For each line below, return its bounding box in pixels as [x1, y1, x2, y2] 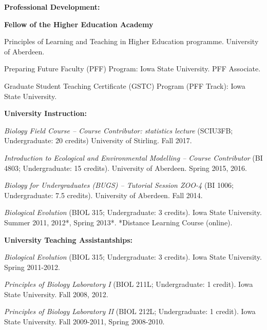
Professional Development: [4, 2, 100, 12]
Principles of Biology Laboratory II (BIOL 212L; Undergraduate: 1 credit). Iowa [4, 306, 256, 317]
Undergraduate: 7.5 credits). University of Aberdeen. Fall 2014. [4, 189, 203, 200]
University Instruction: [4, 108, 87, 119]
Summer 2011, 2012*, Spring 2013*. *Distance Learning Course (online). [4, 217, 233, 227]
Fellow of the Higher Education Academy [4, 18, 154, 29]
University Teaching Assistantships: [4, 234, 132, 245]
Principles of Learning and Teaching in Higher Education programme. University [4, 36, 259, 47]
